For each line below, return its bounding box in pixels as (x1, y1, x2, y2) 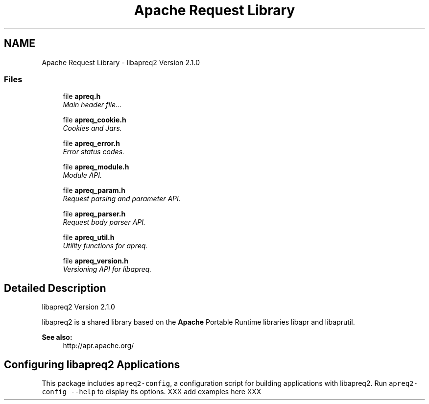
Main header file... (63, 100, 122, 109)
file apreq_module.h (63, 163, 129, 171)
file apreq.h (63, 92, 101, 101)
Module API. (63, 171, 102, 180)
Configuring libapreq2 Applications (4, 358, 180, 371)
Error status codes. (63, 147, 125, 156)
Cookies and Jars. (63, 124, 122, 133)
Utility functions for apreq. (63, 241, 148, 250)
